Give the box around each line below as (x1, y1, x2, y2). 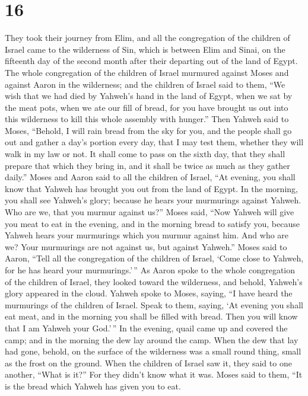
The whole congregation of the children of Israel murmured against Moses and (5, 66, 289, 78)
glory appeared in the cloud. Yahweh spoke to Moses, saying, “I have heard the (5, 287, 293, 299)
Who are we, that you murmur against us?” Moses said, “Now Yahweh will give (5, 206, 294, 218)
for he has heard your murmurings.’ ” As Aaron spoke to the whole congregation (5, 264, 296, 276)
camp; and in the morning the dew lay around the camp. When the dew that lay (5, 333, 299, 346)
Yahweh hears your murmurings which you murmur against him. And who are (5, 229, 289, 241)
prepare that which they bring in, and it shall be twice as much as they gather (5, 159, 290, 171)
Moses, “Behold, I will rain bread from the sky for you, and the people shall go (5, 124, 292, 136)
